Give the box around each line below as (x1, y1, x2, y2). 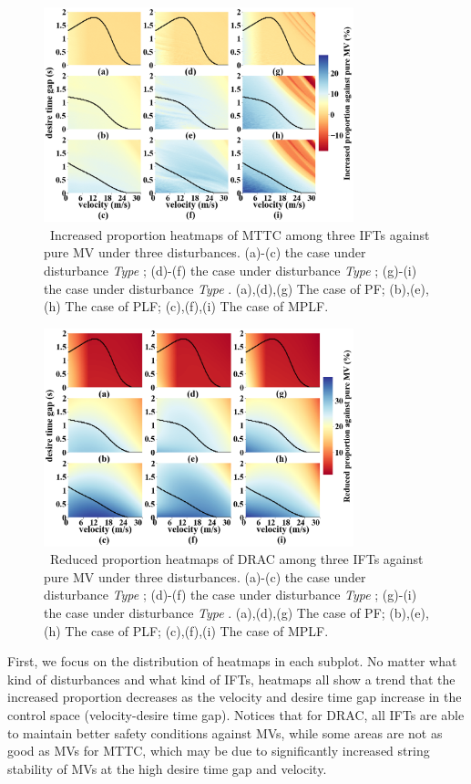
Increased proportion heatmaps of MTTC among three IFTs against (49, 225, 430, 244)
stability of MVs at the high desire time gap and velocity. (7, 758, 327, 778)
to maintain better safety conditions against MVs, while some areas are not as (7, 723, 443, 742)
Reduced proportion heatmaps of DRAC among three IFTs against (49, 549, 424, 569)
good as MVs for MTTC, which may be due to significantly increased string (7, 741, 430, 760)
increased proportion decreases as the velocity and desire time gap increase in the (7, 687, 462, 706)
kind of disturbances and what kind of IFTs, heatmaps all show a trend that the (7, 669, 456, 688)
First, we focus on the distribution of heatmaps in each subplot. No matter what (7, 652, 457, 671)
